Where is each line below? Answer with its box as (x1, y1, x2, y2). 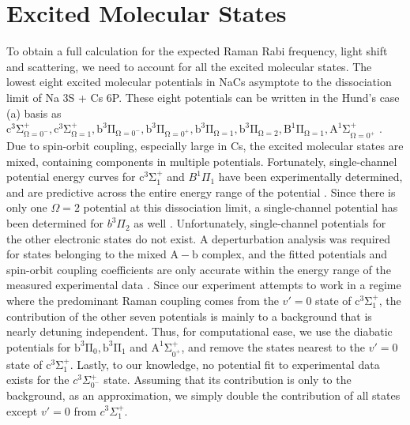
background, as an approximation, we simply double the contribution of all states (6, 386, 401, 403)
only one (6, 199, 47, 216)
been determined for (6, 215, 103, 231)
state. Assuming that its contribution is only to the (103, 371, 352, 388)
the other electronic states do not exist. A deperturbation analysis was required (6, 230, 391, 246)
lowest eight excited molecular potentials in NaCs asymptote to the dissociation (6, 73, 392, 90)
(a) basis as (6, 104, 62, 121)
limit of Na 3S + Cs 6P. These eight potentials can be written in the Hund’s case (6, 88, 400, 105)
